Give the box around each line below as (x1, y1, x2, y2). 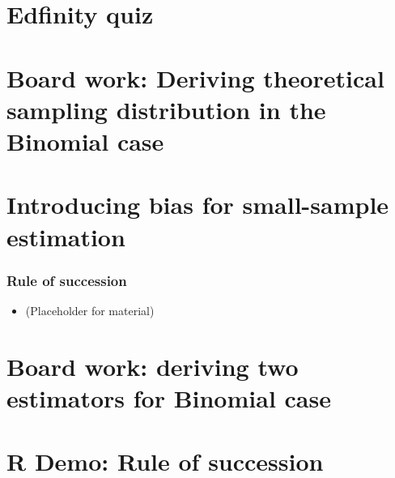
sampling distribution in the (6, 92, 326, 126)
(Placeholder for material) (25, 301, 155, 318)
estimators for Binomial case (6, 381, 331, 414)
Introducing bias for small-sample (6, 188, 389, 221)
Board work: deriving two (6, 349, 299, 382)
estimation (6, 220, 125, 253)
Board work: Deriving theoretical (6, 61, 384, 94)
